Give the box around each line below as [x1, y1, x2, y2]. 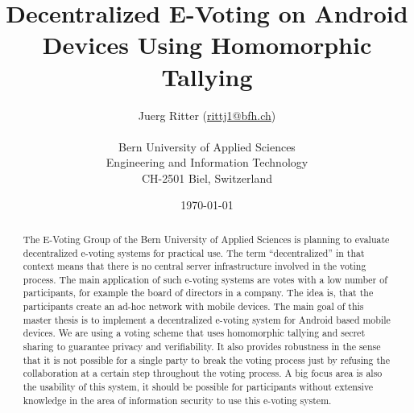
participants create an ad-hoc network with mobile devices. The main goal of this [23, 299, 364, 313]
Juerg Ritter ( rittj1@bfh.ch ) [138, 106, 276, 123]
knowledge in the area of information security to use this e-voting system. [23, 393, 332, 407]
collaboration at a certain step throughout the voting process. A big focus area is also [23, 366, 383, 380]
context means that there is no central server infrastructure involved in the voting [23, 259, 366, 273]
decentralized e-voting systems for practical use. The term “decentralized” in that [23, 246, 365, 259]
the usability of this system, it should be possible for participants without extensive [23, 380, 374, 394]
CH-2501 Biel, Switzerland [141, 169, 272, 186]
